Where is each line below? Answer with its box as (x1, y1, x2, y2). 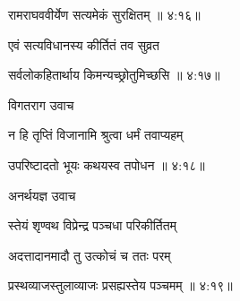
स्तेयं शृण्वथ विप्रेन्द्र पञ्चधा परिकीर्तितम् (8, 216, 176, 235)
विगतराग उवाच (8, 95, 74, 114)
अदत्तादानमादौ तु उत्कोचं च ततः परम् (8, 245, 171, 264)
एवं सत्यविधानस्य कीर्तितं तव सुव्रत (8, 35, 159, 54)
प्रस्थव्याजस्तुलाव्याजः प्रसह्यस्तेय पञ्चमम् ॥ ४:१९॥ (8, 276, 233, 295)
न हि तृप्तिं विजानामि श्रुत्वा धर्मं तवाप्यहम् (8, 125, 184, 144)
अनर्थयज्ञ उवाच (8, 185, 76, 204)
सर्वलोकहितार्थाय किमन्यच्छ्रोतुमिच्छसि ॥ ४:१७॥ (8, 65, 220, 84)
